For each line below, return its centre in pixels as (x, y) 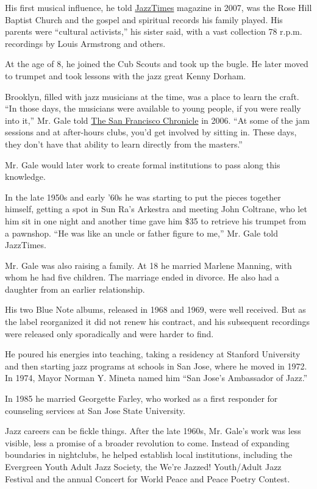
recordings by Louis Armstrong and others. (85, 43)
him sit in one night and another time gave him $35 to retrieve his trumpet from (156, 220)
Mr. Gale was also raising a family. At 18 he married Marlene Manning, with (148, 265)
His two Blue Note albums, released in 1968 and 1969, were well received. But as (155, 309)
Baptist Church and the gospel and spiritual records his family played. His (144, 19)
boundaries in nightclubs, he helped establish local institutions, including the (149, 455)
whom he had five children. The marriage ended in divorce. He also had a (142, 277)
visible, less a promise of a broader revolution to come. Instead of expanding (147, 442)
